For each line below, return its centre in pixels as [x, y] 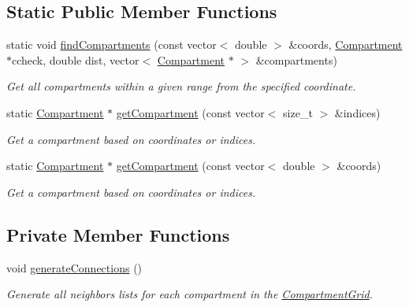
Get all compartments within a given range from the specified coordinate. [181, 86]
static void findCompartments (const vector [112, 44]
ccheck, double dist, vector [76, 59]
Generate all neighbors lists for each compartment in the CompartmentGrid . [190, 294]
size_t [298, 112]
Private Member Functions [118, 234]
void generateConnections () [74, 267]
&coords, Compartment [346, 44]
